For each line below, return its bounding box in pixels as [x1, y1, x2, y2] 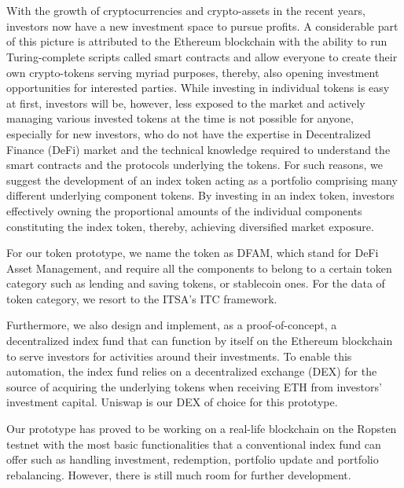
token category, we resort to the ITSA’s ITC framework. [6, 290, 277, 306]
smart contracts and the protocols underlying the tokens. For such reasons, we [6, 156, 383, 173]
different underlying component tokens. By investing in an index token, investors [6, 187, 395, 204]
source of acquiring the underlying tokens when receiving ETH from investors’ [6, 378, 382, 394]
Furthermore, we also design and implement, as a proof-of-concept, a [6, 317, 337, 333]
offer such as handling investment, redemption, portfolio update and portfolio [6, 451, 379, 468]
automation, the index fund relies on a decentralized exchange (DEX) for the [6, 363, 377, 380]
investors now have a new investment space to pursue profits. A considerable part [6, 17, 398, 34]
